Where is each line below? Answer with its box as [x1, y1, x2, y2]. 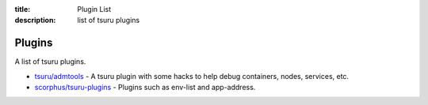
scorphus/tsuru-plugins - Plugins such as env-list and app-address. [34, 83, 256, 92]
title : [14, 5, 31, 13]
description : [14, 16, 56, 25]
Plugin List [77, 5, 112, 13]
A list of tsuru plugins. [14, 57, 86, 66]
